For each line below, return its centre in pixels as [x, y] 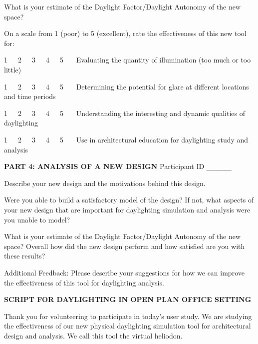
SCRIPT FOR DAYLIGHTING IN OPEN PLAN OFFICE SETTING [128, 299]
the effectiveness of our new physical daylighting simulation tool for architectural [128, 326]
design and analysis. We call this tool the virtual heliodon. [93, 335]
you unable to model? [37, 219]
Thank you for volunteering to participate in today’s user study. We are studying [128, 316]
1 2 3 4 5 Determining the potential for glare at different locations [127, 86]
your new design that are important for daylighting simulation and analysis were [127, 209]
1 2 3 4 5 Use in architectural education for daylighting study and [126, 139]
